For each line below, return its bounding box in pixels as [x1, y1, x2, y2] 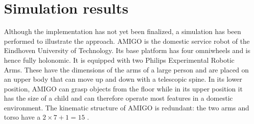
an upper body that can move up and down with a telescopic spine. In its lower [4, 74, 242, 84]
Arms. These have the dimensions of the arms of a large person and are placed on [4, 64, 249, 74]
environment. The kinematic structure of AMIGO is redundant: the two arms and [4, 102, 250, 112]
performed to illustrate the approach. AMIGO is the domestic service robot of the [4, 35, 250, 46]
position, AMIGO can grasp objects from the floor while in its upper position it [4, 83, 243, 93]
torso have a [4, 112, 41, 122]
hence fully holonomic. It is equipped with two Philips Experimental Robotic [4, 54, 234, 65]
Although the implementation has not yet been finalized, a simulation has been [4, 26, 241, 36]
